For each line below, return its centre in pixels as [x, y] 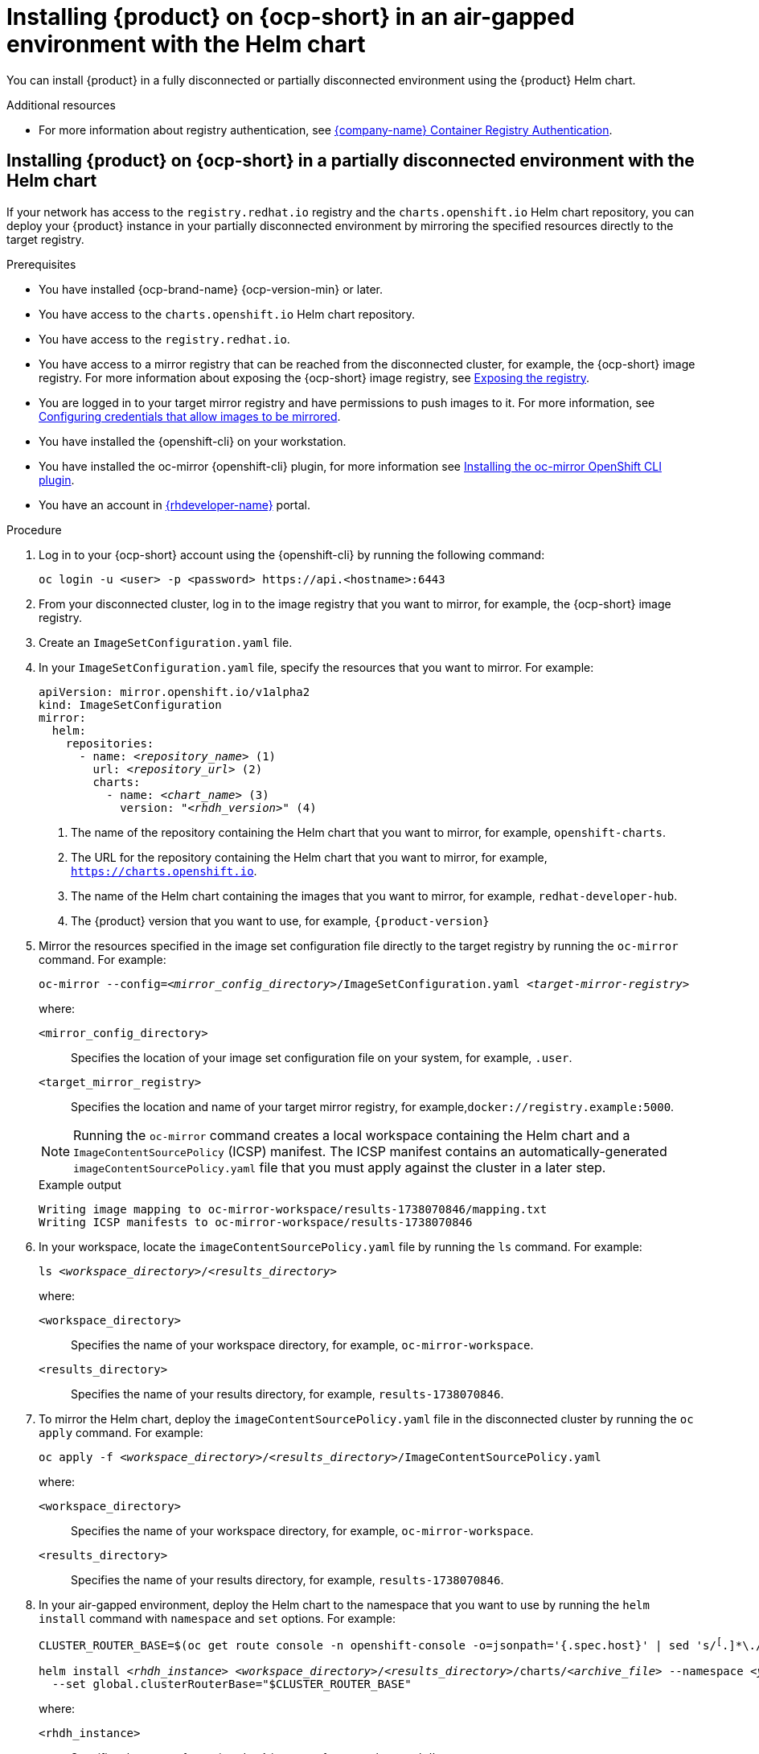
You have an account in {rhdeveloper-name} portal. [174, 504]
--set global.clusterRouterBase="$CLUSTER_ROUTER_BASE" [232, 1684]
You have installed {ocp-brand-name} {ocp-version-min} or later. [211, 289]
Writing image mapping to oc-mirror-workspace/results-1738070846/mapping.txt [293, 1209]
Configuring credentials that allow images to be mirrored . [190, 416]
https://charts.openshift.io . [164, 871]
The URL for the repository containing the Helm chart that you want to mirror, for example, [309, 857]
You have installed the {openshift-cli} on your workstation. [193, 441]
